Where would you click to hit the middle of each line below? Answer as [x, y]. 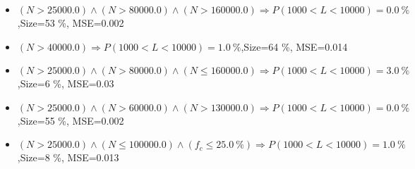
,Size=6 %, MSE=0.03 [66, 83]
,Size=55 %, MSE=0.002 [71, 120]
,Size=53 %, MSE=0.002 [71, 23]
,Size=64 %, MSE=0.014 [294, 46]
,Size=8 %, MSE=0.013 [68, 157]
